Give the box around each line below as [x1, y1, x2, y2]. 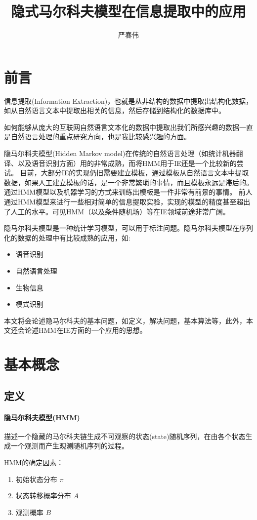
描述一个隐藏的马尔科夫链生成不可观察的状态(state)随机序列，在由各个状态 [4, 431, 246, 441]
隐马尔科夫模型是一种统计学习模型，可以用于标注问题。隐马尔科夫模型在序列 [4, 223, 253, 233]
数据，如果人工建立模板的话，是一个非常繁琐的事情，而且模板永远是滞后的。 [4, 177, 253, 187]
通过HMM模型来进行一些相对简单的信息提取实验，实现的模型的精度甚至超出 [4, 197, 251, 206]
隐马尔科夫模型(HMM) [4, 412, 80, 422]
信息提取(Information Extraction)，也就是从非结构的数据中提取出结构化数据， [4, 95, 253, 106]
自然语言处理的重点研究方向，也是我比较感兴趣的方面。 [10, 131, 191, 142]
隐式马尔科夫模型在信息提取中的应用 [10, 1, 246, 21]
